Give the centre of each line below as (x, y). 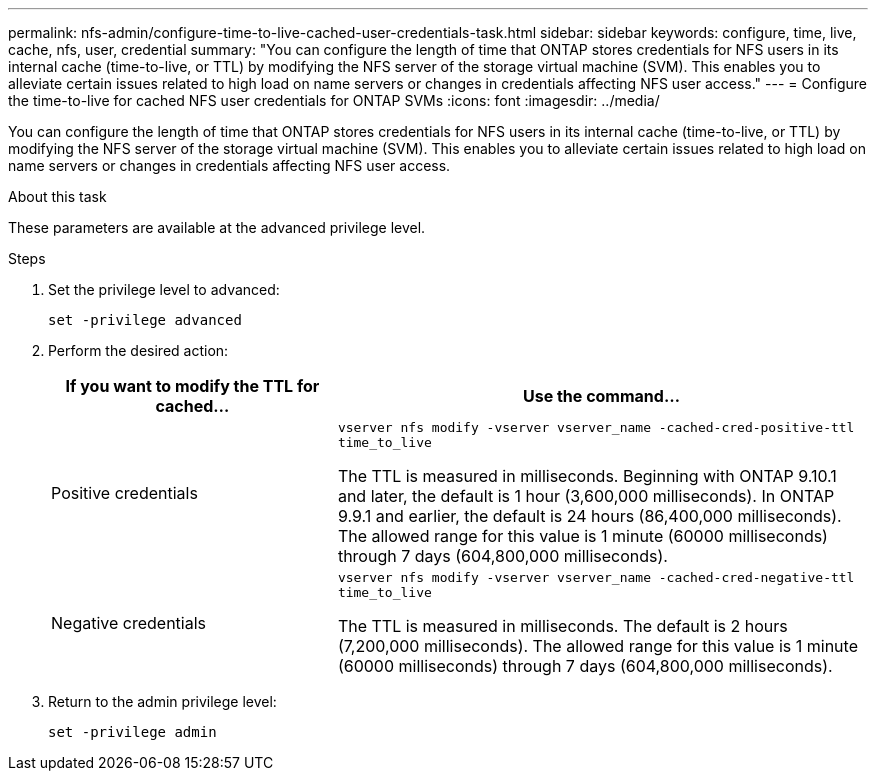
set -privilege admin (132, 732)
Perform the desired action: (138, 350)
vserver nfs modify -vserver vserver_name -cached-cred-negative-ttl (596, 577)
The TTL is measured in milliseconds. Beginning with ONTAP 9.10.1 (587, 476)
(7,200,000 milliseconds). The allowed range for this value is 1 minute (597, 646)
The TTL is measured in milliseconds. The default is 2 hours (562, 626)
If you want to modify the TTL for (192, 386)
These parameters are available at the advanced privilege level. (217, 227)
